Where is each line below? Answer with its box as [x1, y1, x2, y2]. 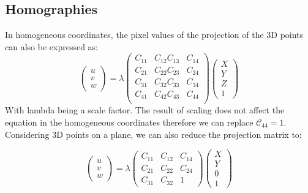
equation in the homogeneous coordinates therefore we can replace [5, 116, 254, 129]
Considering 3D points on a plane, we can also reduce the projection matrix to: [5, 127, 302, 140]
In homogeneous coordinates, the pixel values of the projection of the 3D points [5, 28, 304, 41]
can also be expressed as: [5, 40, 98, 53]
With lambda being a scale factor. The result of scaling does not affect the [5, 104, 285, 116]
